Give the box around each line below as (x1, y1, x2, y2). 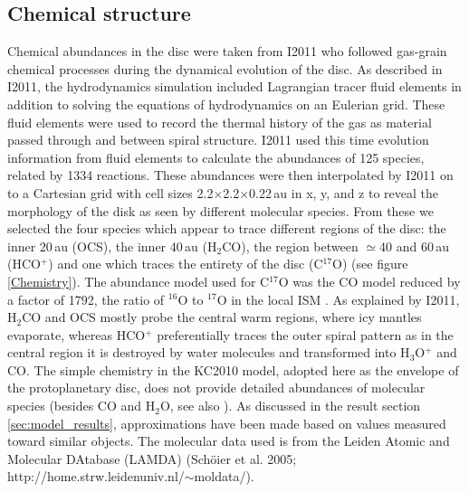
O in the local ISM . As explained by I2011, (216, 289, 460, 308)
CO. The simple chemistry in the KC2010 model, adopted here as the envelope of (7, 360, 459, 379)
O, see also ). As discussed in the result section (159, 396, 421, 415)
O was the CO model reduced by (278, 271, 461, 290)
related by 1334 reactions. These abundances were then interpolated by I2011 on (7, 166, 454, 184)
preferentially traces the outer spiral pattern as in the (157, 325, 454, 344)
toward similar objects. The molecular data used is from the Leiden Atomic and (7, 431, 450, 450)
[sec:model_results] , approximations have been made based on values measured (7, 413, 446, 432)
